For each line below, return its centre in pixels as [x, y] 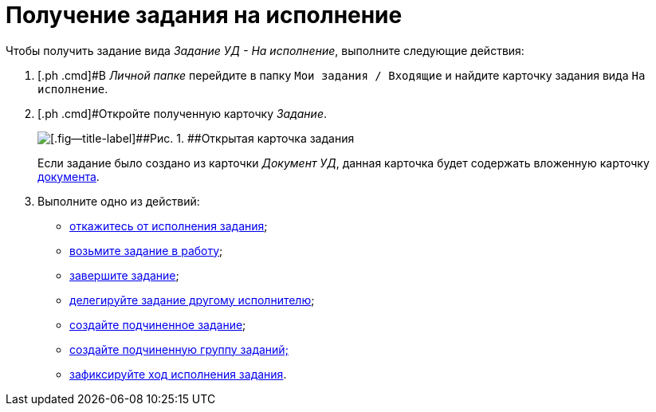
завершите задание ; [124, 275]
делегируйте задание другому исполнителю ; [192, 300]
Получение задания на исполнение [204, 15]
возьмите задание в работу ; [146, 250]
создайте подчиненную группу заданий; [179, 349]
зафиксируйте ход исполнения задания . [178, 374]
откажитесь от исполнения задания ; [169, 226]
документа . [69, 176]
